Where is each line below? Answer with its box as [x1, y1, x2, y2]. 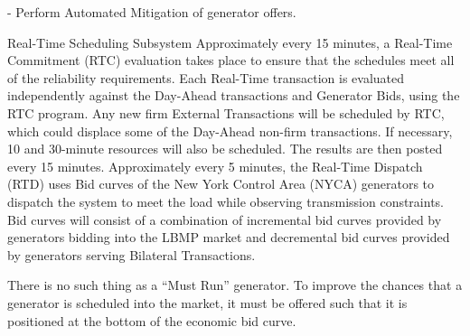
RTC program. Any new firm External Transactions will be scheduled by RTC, [7, 103, 445, 122]
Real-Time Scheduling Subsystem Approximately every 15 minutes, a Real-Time [7, 33, 453, 51]
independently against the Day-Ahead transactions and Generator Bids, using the [7, 86, 460, 105]
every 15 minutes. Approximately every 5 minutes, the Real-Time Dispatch [7, 156, 423, 175]
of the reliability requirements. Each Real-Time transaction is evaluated [7, 68, 405, 87]
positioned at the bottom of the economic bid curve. [7, 311, 296, 330]
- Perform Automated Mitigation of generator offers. [7, 3, 296, 21]
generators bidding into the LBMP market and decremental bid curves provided [7, 228, 450, 247]
